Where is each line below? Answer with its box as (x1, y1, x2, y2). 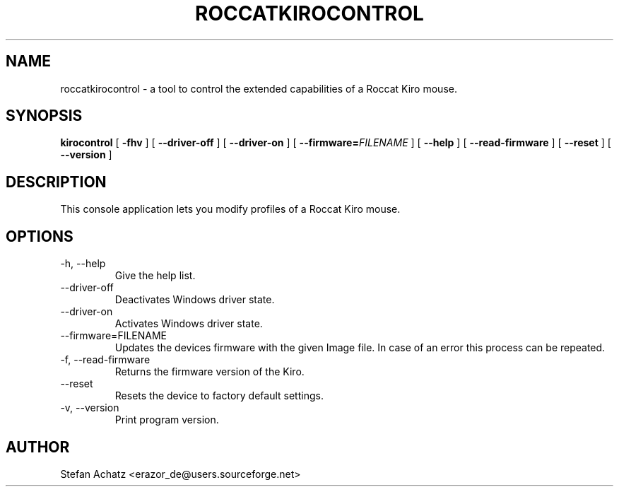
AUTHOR (6, 438, 70, 456)
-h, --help (60, 257, 106, 270)
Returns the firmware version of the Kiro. (114, 365, 305, 378)
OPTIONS (6, 227, 73, 245)
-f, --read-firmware (60, 353, 151, 366)
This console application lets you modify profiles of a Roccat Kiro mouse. (60, 203, 401, 216)
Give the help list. (114, 269, 196, 282)
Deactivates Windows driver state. (114, 293, 275, 306)
